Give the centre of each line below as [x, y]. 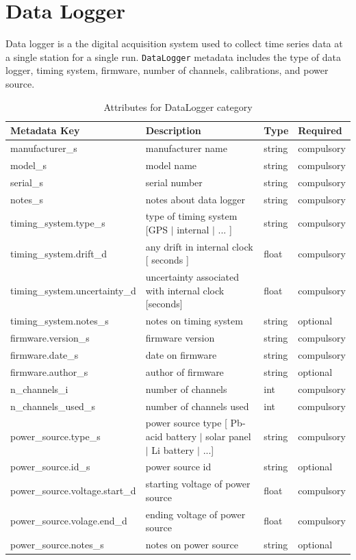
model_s [28, 165]
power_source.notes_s [57, 545]
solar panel [228, 436]
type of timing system [191, 216]
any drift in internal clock [199, 246]
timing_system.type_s [58, 223]
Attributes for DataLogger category [178, 106]
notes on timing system [194, 321]
